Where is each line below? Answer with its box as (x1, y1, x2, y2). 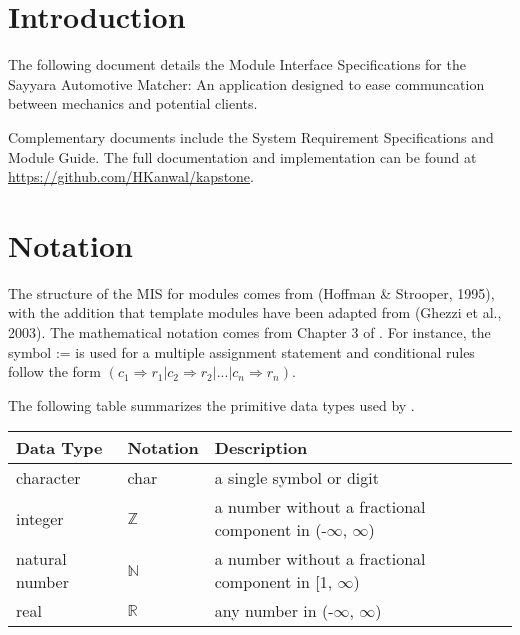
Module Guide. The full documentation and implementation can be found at (8, 146, 477, 167)
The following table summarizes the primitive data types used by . (8, 394, 415, 415)
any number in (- (214, 599, 334, 623)
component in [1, (214, 570, 333, 594)
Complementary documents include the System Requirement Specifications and (8, 126, 494, 147)
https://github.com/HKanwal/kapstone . (8, 166, 254, 187)
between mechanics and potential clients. (8, 93, 258, 114)
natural (16, 547, 67, 571)
